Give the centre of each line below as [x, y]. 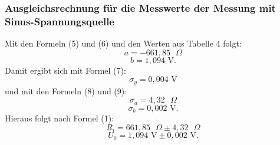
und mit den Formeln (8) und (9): [66, 90]
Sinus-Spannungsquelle [60, 21]
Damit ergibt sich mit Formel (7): [65, 70]
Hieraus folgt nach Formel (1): [60, 118]
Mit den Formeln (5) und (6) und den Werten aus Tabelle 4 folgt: [123, 43]
